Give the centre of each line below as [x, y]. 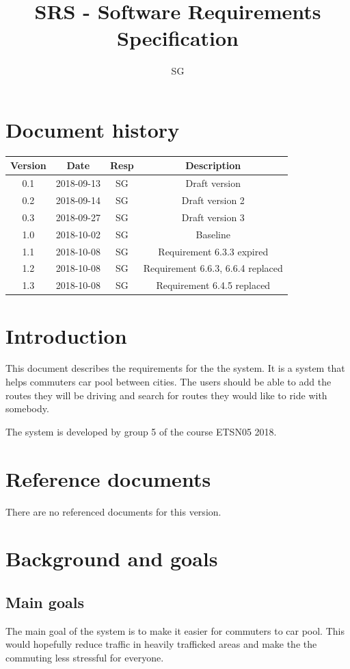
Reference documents [108, 478]
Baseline [213, 234]
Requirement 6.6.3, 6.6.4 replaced [213, 268]
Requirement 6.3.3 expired [213, 251]
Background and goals [112, 558]
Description [213, 165]
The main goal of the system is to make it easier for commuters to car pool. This [175, 630]
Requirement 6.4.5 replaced [213, 285]
